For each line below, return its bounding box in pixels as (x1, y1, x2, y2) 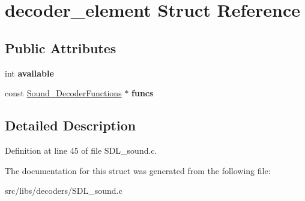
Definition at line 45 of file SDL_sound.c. (5, 144, 157, 156)
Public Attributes (5, 38, 116, 57)
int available (5, 66, 54, 79)
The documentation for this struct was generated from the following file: (5, 164, 271, 176)
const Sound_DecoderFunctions (5, 87, 122, 99)
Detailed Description (5, 116, 136, 135)
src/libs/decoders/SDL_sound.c (5, 184, 122, 197)
